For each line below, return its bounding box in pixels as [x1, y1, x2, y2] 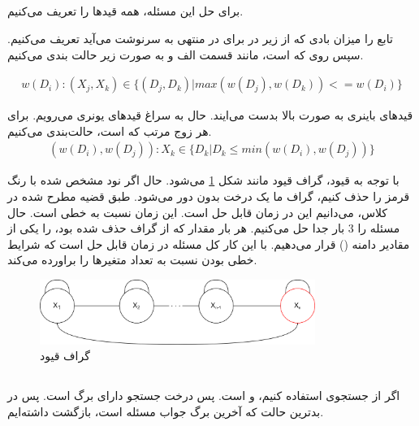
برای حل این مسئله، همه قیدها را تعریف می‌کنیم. [7, 2, 244, 20]
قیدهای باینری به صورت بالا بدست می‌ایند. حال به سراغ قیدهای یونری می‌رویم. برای [7, 106, 413, 124]
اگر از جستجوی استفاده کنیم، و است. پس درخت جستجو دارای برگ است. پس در [7, 387, 400, 404]
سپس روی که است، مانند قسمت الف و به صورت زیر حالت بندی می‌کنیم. [7, 46, 364, 63]
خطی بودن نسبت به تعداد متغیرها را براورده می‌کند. [7, 251, 257, 268]
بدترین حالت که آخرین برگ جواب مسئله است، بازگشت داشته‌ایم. [7, 402, 324, 419]
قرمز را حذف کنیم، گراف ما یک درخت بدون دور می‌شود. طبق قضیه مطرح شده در [7, 188, 410, 205]
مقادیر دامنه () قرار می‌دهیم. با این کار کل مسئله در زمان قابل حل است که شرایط [7, 235, 410, 252]
